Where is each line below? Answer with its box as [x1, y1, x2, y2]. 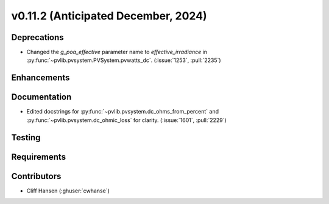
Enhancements [11, 73, 70, 83]
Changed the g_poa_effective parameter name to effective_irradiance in [26, 49, 207, 56]
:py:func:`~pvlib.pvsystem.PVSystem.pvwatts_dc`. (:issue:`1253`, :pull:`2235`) [26, 56, 222, 64]
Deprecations [11, 32, 64, 42]
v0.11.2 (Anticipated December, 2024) [11, 9, 207, 22]
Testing [11, 132, 41, 143]
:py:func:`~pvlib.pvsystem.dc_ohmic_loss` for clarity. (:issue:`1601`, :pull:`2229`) [26, 116, 227, 124]
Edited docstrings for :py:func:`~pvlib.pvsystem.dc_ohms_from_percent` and [26, 108, 219, 115]
